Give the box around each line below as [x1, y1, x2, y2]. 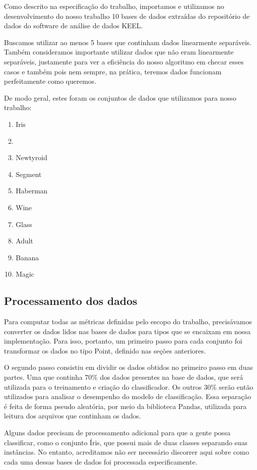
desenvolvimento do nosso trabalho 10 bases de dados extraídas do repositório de [4, 10, 250, 21]
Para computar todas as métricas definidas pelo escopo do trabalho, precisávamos [4, 316, 252, 327]
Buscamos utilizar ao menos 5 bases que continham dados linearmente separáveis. [4, 37, 252, 47]
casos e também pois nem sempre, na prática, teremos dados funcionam [4, 66, 222, 76]
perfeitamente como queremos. [4, 76, 97, 86]
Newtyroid [15, 152, 48, 163]
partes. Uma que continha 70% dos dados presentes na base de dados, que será [4, 372, 243, 382]
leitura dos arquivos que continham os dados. [4, 411, 141, 421]
